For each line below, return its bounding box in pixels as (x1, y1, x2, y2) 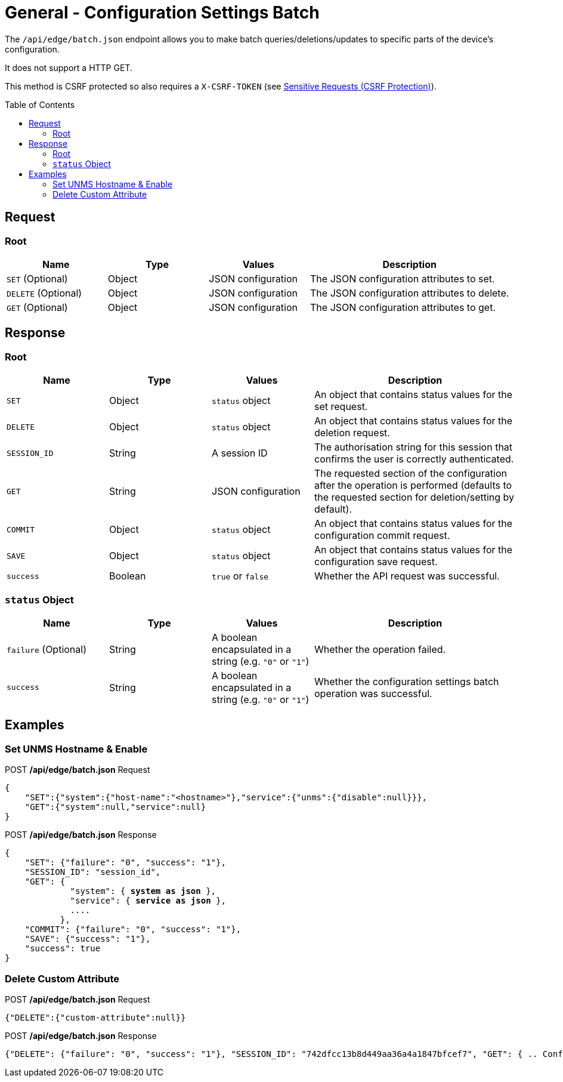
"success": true (24, 944, 101, 954)
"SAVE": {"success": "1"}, (24, 934, 151, 944)
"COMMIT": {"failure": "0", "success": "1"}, (24, 924, 242, 935)
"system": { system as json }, (70, 886, 216, 896)
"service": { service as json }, (70, 896, 226, 906)
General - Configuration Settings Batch (5, 2, 320, 23)
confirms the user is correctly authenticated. (314, 453, 514, 466)
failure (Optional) (7, 643, 87, 655)
